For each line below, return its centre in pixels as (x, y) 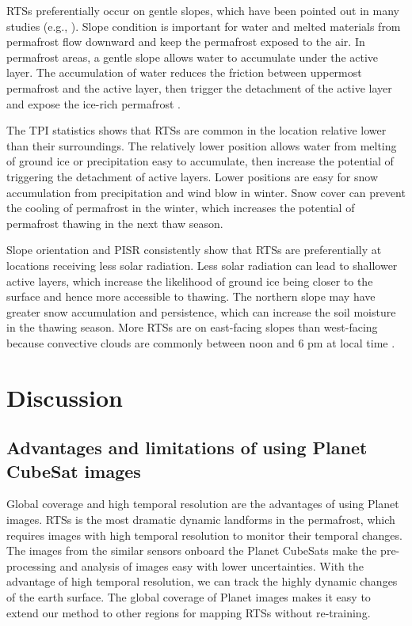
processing (31, 565)
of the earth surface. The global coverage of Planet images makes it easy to (189, 597)
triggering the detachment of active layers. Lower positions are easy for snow (192, 176)
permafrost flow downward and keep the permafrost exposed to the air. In (186, 42)
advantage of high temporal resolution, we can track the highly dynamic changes (202, 581)
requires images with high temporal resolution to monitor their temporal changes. (204, 535)
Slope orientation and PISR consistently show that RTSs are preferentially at (194, 250)
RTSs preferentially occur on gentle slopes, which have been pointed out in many (203, 10)
